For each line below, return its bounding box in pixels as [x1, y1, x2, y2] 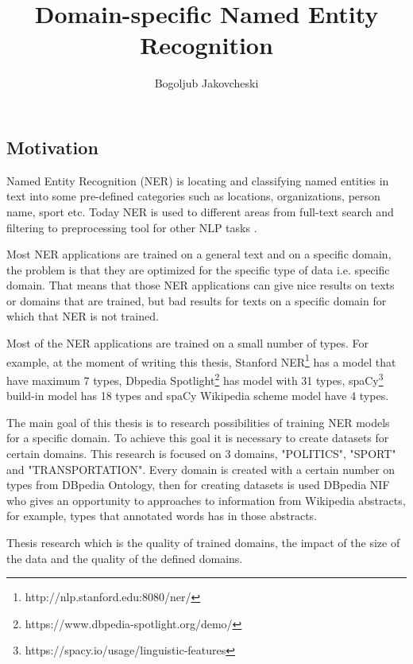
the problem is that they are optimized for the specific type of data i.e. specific [6, 261, 390, 278]
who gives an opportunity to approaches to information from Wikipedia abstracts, [6, 491, 406, 508]
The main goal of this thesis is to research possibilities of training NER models [6, 414, 390, 430]
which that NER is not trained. [6, 308, 159, 324]
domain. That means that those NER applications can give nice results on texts [6, 277, 395, 293]
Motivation [6, 134, 98, 159]
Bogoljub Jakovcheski [154, 75, 259, 91]
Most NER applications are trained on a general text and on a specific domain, [6, 246, 392, 262]
